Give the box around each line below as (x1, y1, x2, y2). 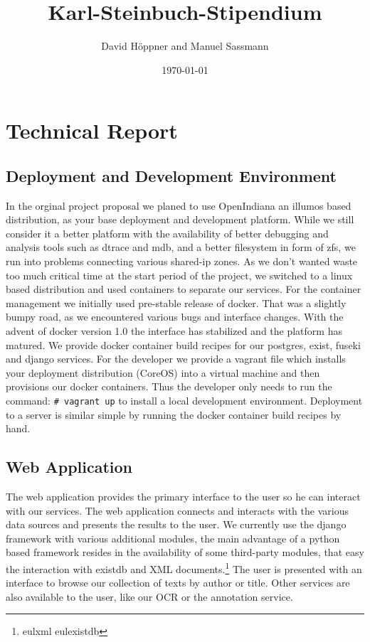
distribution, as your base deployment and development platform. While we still (6, 212, 354, 227)
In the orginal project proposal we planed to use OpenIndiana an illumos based (6, 198, 351, 213)
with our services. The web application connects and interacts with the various (6, 503, 349, 518)
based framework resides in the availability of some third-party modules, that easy (6, 545, 364, 560)
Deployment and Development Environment (6, 164, 337, 186)
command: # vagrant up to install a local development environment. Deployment (6, 393, 363, 408)
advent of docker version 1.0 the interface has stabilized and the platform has (6, 323, 342, 338)
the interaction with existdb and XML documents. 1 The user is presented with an (6, 560, 362, 576)
